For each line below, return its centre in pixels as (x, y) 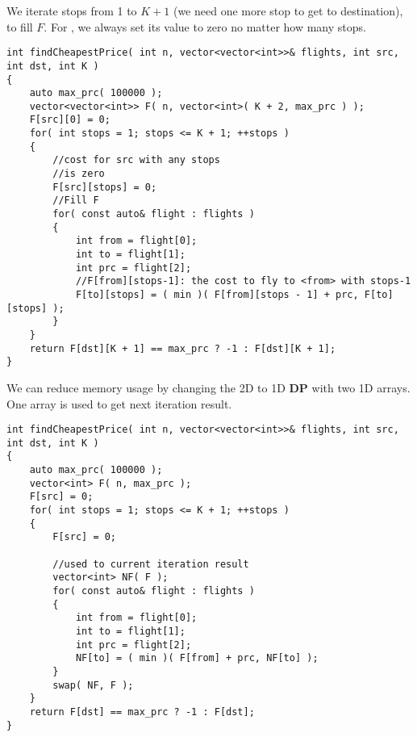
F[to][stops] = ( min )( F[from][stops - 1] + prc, (217, 295)
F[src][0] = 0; (70, 120)
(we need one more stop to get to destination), (288, 10)
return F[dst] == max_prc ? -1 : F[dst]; (142, 712)
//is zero (79, 174)
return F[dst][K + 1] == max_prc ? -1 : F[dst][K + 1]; (183, 348)
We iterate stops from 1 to (72, 10)
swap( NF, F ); (93, 685)
